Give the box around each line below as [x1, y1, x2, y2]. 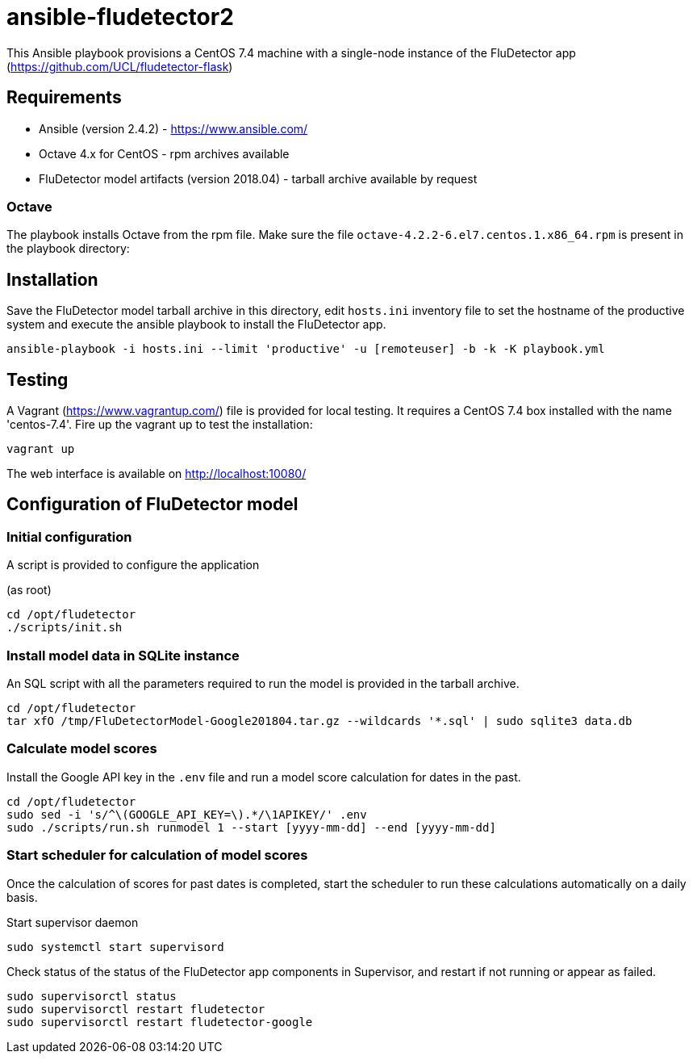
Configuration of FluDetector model [6, 494, 298, 515]
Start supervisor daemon [6, 915, 139, 929]
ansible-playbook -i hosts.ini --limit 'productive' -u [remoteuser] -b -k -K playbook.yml [6, 342, 605, 356]
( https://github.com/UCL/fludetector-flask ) [6, 59, 233, 73]
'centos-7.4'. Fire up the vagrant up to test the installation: [6, 417, 313, 432]
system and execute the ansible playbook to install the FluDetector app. [6, 317, 386, 332]
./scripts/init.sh [6, 621, 123, 635]
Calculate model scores [6, 740, 157, 757]
